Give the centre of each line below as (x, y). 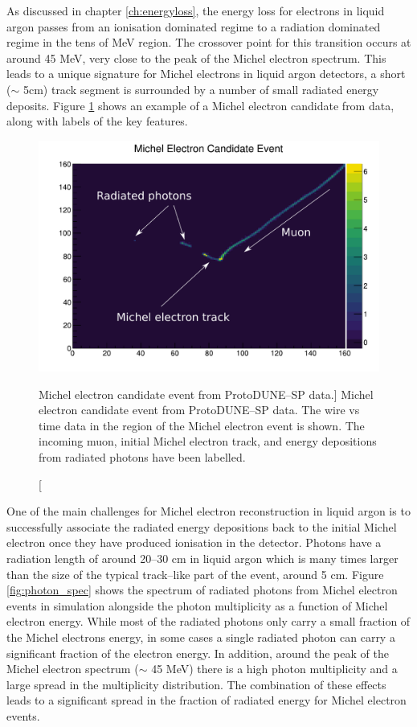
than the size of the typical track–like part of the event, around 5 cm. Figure (195, 574)
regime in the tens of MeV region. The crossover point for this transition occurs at (209, 42)
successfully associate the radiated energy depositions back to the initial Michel (202, 526)
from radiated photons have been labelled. (142, 457)
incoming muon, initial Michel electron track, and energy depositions (208, 441)
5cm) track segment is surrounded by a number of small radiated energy (201, 89)
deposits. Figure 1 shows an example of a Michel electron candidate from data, (200, 105)
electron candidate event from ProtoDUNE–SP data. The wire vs (199, 410)
